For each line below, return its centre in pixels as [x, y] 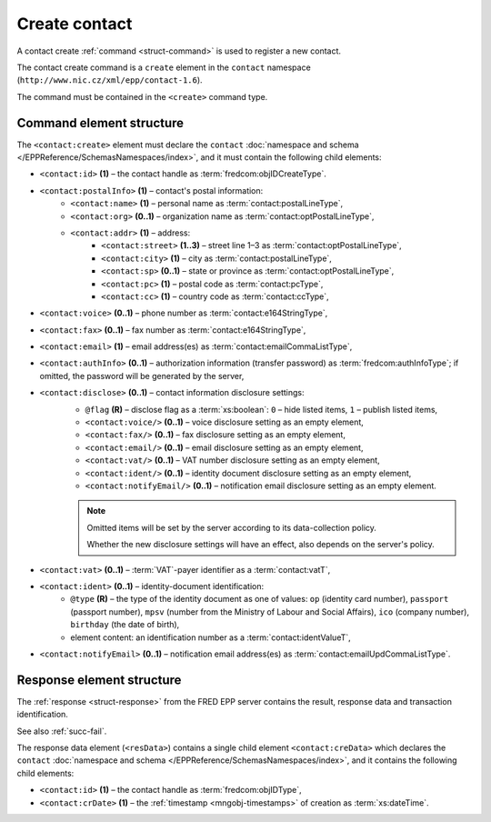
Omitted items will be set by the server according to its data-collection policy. [232, 527]
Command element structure [100, 123]
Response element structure [99, 680]
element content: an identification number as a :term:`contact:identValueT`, [211, 637]
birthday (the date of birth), [125, 625]
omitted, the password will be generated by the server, [142, 376]
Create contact [75, 24]
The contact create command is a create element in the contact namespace [164, 67]
